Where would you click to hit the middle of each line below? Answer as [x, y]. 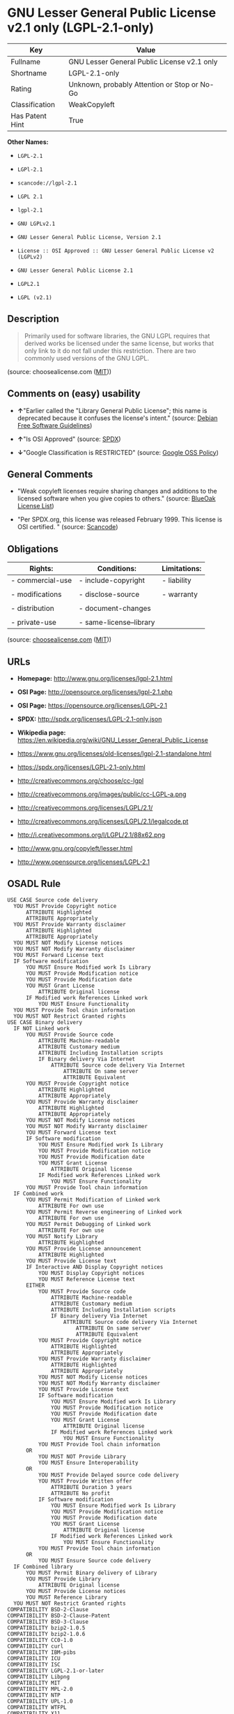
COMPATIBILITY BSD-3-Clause [48, 1622]
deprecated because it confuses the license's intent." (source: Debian [117, 418]
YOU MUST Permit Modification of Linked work [93, 1200]
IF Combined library [43, 1567]
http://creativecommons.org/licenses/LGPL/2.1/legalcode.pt [103, 821]
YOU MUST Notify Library [62, 1236]
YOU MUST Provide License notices [76, 1591]
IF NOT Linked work [42, 1028]
